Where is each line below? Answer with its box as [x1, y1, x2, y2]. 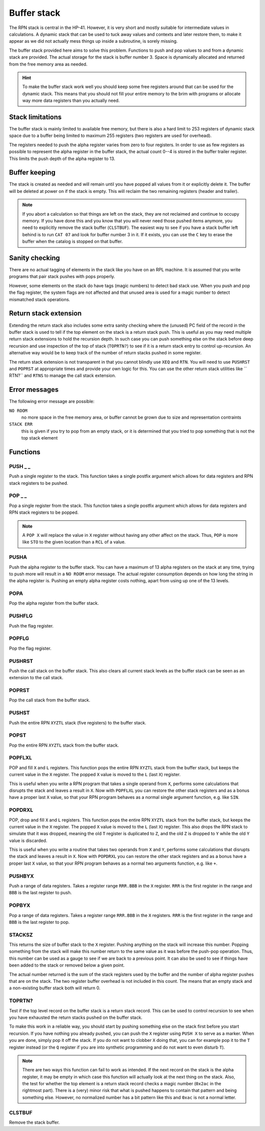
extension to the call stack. [9, 675, 64, 681]
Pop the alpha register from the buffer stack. [9, 600, 99, 606]
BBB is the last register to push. [9, 890, 72, 896]
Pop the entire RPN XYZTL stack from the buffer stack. [9, 742, 119, 748]
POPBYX [9, 902, 30, 909]
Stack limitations [9, 113, 62, 121]
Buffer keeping [9, 168, 56, 177]
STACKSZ [9, 931, 33, 938]
